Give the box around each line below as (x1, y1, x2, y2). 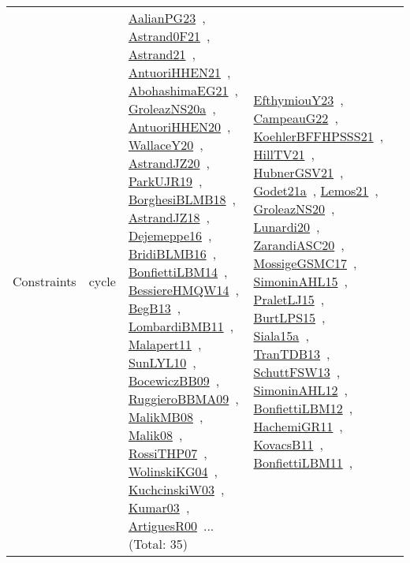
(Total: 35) (128, 535, 188, 553)
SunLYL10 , (128, 353, 196, 371)
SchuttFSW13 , (253, 362, 341, 381)
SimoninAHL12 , (253, 380, 348, 399)
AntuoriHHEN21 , (128, 63, 231, 81)
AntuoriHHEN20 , (128, 117, 231, 136)
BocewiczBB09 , (128, 371, 220, 390)
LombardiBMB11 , (128, 317, 234, 335)
